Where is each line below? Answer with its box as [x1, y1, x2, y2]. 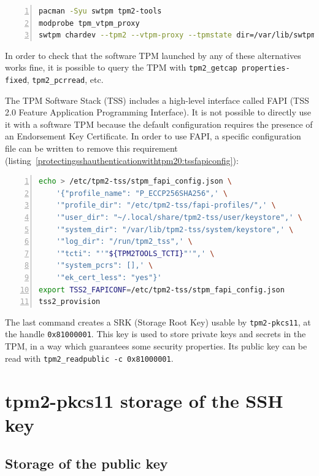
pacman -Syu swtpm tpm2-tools [39, 7, 162, 15]
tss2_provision [39, 297, 101, 306]
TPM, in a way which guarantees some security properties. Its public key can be [5, 340, 307, 353]
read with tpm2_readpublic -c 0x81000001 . [5, 351, 174, 364]
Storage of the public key [5, 454, 168, 473]
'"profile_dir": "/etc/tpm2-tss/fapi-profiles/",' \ [56, 201, 276, 210]
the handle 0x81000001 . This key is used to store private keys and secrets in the [5, 327, 306, 340]
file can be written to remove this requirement [5, 142, 178, 155]
